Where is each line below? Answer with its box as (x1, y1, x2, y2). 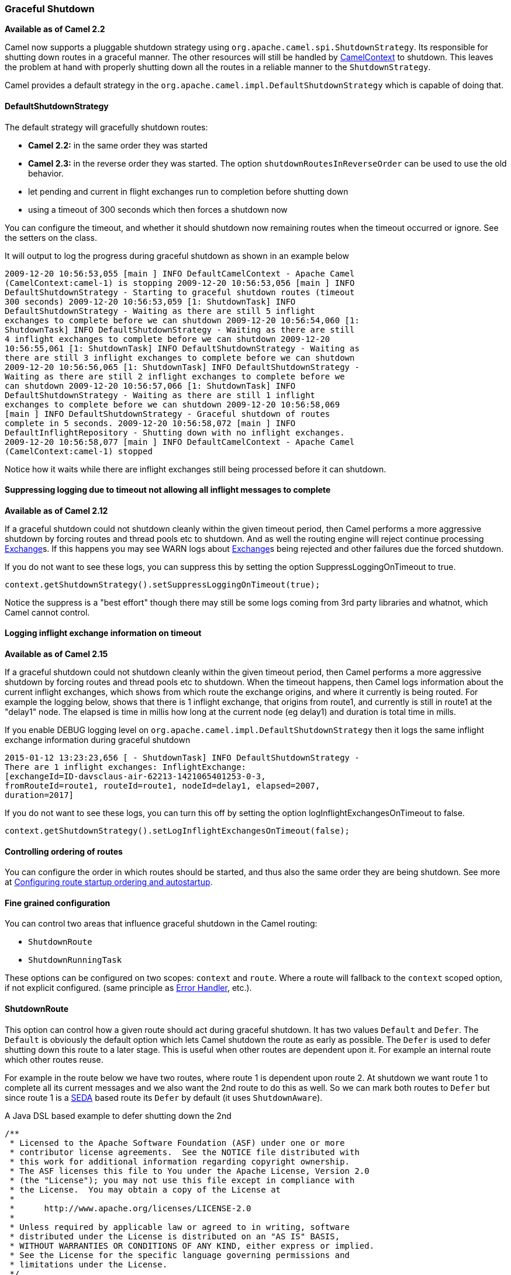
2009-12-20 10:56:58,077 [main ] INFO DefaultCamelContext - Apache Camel (5, 437, 355, 447)
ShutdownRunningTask (28, 955, 122, 965)
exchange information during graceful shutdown (5, 735, 191, 745)
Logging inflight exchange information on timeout (5, 628, 202, 638)
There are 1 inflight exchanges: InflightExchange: (5, 762, 247, 772)
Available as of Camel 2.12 (5, 505, 108, 516)
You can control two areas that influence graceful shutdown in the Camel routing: (5, 918, 317, 929)
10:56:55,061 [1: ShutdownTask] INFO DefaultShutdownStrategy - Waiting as (5, 343, 360, 353)
